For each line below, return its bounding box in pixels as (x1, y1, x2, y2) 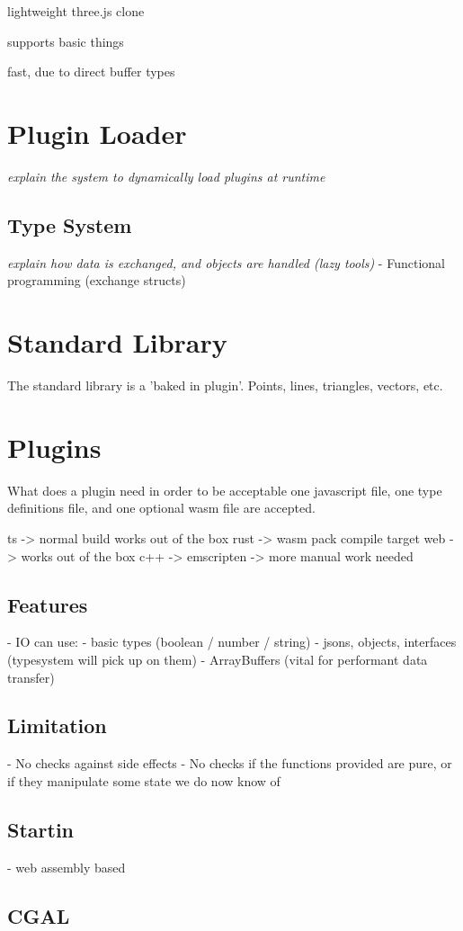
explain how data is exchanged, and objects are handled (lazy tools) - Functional (7, 253, 445, 272)
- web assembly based (7, 857, 126, 876)
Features (7, 590, 88, 618)
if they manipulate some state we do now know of (7, 771, 280, 790)
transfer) (7, 667, 55, 686)
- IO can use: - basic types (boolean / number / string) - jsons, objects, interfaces (7, 632, 457, 651)
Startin (7, 815, 75, 843)
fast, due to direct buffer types (7, 62, 175, 81)
